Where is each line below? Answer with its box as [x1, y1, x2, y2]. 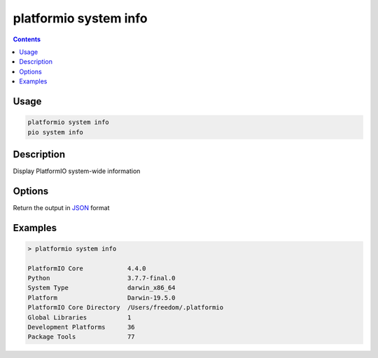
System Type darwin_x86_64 [27, 284, 176, 292]
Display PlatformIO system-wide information [13, 167, 141, 175]
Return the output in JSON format [13, 203, 110, 212]
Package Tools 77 [27, 333, 136, 341]
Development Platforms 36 [27, 323, 136, 331]
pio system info [27, 128, 84, 136]
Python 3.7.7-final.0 [27, 274, 176, 282]
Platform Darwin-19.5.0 [27, 294, 176, 301]
